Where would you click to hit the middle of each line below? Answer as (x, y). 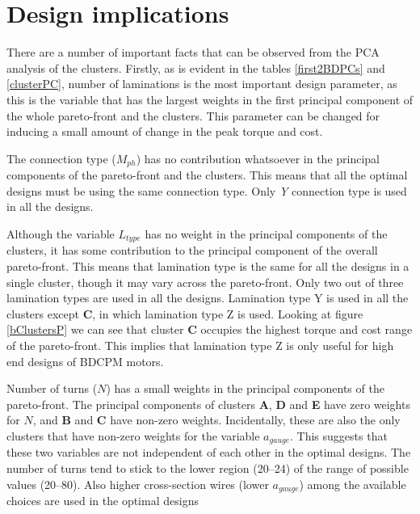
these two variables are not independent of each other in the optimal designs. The (209, 452)
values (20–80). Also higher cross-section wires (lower (138, 484)
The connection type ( (61, 158)
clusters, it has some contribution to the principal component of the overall (192, 250)
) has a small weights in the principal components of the (245, 388)
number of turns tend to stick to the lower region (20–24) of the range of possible (208, 468)
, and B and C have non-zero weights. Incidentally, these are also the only (216, 420)
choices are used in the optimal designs (103, 500)
